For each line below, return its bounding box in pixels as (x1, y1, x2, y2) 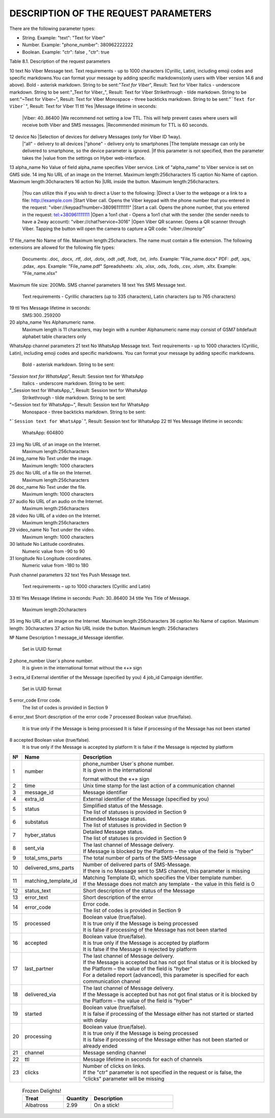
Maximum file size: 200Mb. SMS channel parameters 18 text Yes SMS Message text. (9, 282, 186, 288)
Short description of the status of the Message (82, 887, 195, 894)
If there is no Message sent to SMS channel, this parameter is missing (82, 867, 251, 874)
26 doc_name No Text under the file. (9, 484, 87, 490)
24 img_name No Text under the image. (9, 456, 93, 462)
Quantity (66, 1095, 89, 1102)
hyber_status (24, 831, 56, 838)
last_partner (24, 965, 53, 972)
